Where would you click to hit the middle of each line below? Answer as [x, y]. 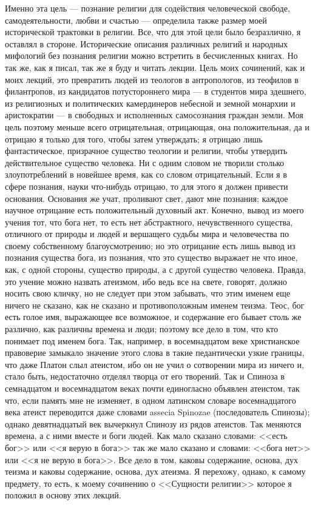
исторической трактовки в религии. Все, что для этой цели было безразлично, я [153, 32]
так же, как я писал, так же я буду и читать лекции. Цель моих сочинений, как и [155, 67]
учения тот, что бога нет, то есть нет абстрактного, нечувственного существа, [149, 222]
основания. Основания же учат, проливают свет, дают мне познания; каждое [147, 198]
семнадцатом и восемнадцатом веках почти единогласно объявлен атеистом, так [152, 388]
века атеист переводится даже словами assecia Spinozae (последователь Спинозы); [157, 412]
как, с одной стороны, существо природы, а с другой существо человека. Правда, [155, 269]
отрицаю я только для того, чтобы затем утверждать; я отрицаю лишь [134, 139]
